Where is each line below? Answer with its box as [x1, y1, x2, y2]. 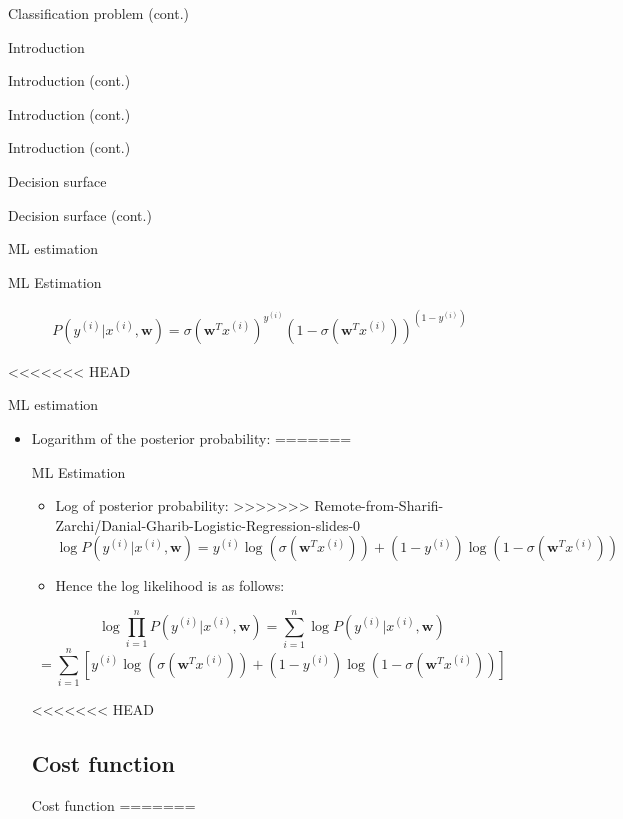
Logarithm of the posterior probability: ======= [31, 428, 352, 448]
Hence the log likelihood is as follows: [55, 575, 285, 596]
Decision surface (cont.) [8, 204, 152, 225]
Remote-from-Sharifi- [314, 495, 444, 516]
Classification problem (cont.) [8, 3, 190, 23]
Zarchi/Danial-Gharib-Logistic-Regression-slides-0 [55, 514, 361, 535]
